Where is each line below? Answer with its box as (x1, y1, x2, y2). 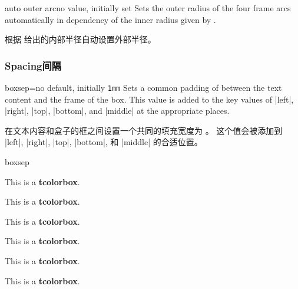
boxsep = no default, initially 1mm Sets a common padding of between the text (5, 81, 282, 93)
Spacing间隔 (5, 58, 62, 73)
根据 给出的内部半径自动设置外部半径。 (5, 33, 156, 45)
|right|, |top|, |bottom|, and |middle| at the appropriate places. (5, 104, 230, 117)
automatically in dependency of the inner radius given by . (5, 13, 216, 25)
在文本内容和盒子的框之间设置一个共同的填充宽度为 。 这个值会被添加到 (5, 124, 283, 136)
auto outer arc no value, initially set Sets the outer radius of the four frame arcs (5, 2, 291, 14)
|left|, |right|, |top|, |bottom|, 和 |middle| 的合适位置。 (5, 136, 203, 148)
